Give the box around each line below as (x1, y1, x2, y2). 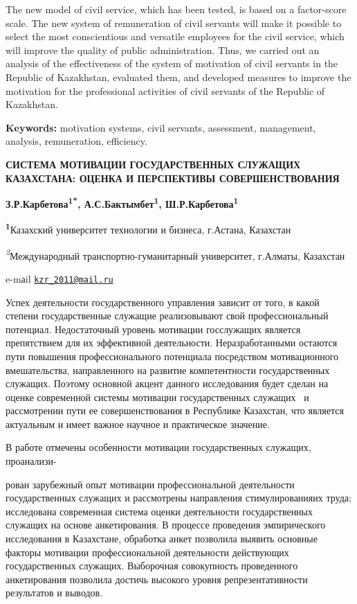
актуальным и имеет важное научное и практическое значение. (6, 416, 270, 431)
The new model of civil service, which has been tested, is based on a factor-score (6, 2, 347, 16)
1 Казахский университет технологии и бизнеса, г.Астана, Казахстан (6, 220, 291, 237)
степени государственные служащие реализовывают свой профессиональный (6, 308, 329, 323)
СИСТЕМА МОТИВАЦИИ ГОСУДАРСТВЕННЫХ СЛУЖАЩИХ (6, 157, 301, 171)
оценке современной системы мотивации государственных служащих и (6, 389, 309, 404)
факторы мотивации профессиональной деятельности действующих (6, 544, 289, 559)
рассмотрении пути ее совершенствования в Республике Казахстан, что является (6, 403, 344, 418)
